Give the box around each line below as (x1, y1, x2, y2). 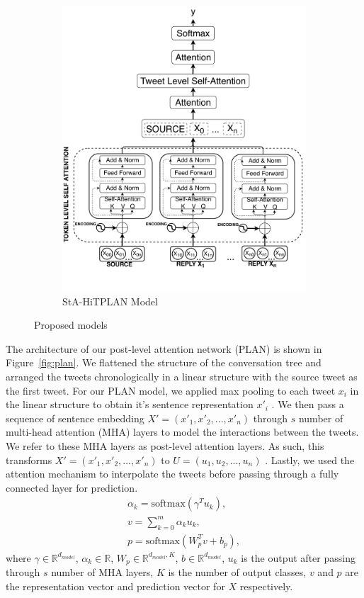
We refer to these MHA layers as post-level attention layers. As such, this (6, 438, 324, 453)
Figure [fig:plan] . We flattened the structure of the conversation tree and (6, 355, 322, 370)
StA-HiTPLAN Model (62, 293, 158, 308)
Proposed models (34, 317, 108, 332)
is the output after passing (241, 550, 356, 565)
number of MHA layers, (51, 565, 154, 580)
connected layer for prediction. (6, 480, 138, 495)
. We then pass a (271, 397, 344, 412)
